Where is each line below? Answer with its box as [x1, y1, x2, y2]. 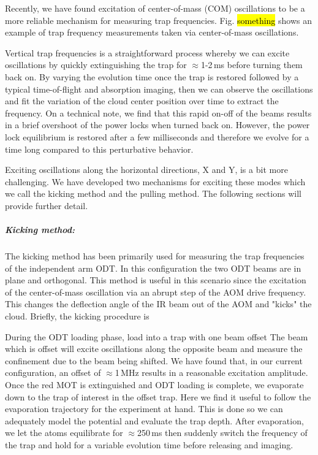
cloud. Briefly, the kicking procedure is [5, 310, 150, 323]
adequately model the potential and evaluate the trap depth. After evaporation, [5, 414, 304, 427]
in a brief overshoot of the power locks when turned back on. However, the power [5, 118, 310, 131]
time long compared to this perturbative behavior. [5, 142, 194, 155]
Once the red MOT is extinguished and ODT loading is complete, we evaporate [5, 378, 304, 391]
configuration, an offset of [5, 366, 101, 379]
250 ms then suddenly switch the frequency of [137, 426, 308, 439]
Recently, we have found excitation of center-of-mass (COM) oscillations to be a [5, 2, 305, 14]
